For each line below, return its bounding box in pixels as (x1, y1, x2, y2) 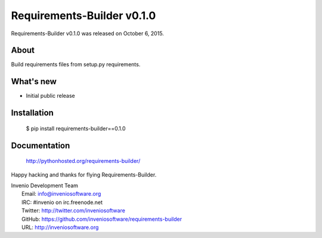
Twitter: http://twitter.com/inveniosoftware (21, 207, 125, 214)
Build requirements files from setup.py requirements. (11, 61, 141, 68)
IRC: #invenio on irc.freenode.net (21, 199, 103, 206)
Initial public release (26, 92, 76, 100)
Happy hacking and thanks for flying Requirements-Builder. (11, 171, 157, 178)
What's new (11, 76, 57, 86)
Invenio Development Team (11, 182, 79, 189)
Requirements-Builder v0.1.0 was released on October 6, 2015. (11, 30, 164, 37)
